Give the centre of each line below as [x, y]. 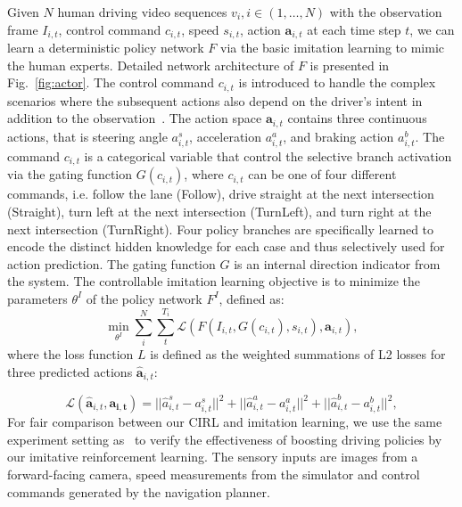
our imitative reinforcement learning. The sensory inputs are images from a [213, 457]
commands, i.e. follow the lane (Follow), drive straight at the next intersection [221, 194]
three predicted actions [70, 371]
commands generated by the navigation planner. [139, 491]
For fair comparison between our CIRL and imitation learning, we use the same [225, 422]
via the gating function [70, 174]
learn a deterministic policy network [106, 48]
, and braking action [338, 136]
